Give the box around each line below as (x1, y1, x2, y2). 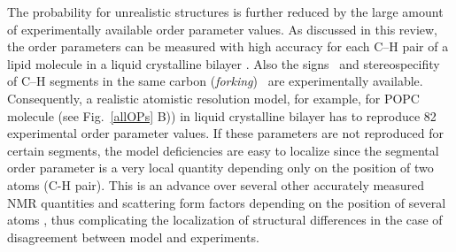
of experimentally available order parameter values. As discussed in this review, (7, 19, 438, 38)
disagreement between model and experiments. (7, 227, 259, 246)
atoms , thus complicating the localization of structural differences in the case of (7, 210, 443, 229)
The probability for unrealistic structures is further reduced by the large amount (7, 3, 444, 20)
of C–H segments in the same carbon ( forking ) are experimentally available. (7, 72, 423, 90)
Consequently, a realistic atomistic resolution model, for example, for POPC (7, 88, 420, 107)
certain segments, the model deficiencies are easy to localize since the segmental (7, 141, 439, 159)
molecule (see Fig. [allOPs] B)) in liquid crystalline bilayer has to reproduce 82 (7, 106, 437, 125)
